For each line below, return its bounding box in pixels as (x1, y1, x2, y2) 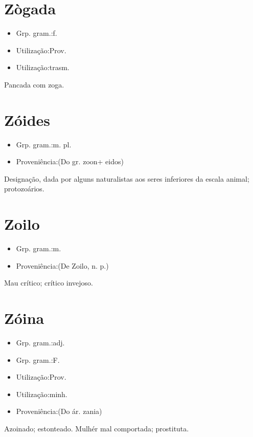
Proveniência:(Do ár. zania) (16, 406, 102, 417)
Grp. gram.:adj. (16, 337, 65, 348)
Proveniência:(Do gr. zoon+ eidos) (16, 156, 124, 167)
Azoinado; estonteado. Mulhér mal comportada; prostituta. (4, 423, 189, 433)
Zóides (4, 109, 51, 130)
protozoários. (4, 183, 44, 194)
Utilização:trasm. (16, 62, 70, 73)
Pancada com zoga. (4, 79, 64, 90)
